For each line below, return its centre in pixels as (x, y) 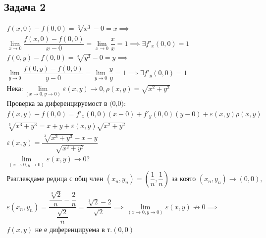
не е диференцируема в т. (74, 230)
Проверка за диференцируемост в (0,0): (66, 104)
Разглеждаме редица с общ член (55, 179)
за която (184, 179)
